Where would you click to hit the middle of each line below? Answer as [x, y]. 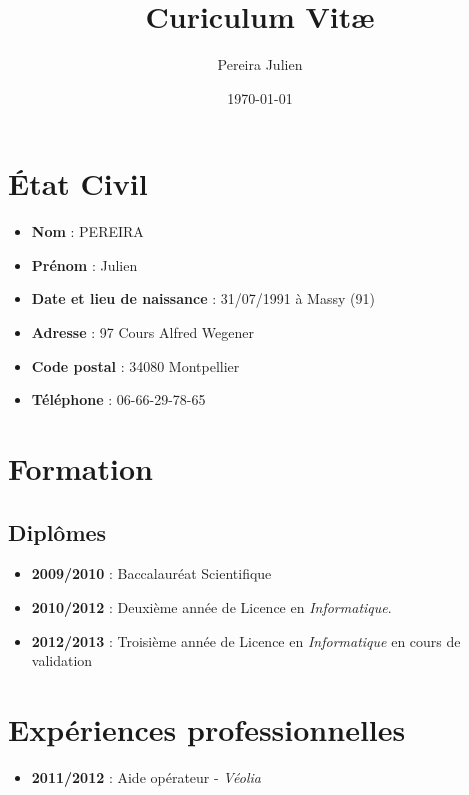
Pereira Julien [260, 64]
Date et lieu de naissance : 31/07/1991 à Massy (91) [203, 298]
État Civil [78, 183]
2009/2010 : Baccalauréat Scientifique [151, 573]
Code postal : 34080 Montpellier [135, 365]
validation [62, 660]
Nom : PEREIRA [87, 231]
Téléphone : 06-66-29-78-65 [118, 399]
